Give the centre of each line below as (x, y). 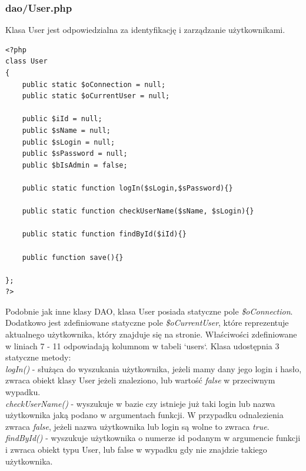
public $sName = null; (66, 130)
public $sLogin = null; (69, 142)
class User (26, 61)
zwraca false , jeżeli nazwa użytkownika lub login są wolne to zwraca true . (137, 426)
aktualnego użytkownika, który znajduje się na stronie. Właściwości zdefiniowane (151, 334)
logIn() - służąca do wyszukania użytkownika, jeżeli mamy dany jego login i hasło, (154, 368)
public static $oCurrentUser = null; (96, 96)
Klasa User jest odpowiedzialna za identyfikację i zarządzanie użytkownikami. (145, 30)
